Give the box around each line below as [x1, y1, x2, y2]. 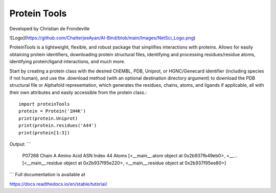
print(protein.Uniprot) [18, 115, 78, 121]
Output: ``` [9, 141, 31, 148]
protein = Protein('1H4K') [18, 108, 86, 114]
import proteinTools [18, 101, 70, 107]
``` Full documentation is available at [9, 172, 85, 178]
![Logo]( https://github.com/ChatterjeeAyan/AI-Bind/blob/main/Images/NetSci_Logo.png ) [9, 35, 196, 41]
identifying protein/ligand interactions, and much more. [9, 59, 125, 65]
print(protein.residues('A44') [18, 123, 97, 129]
